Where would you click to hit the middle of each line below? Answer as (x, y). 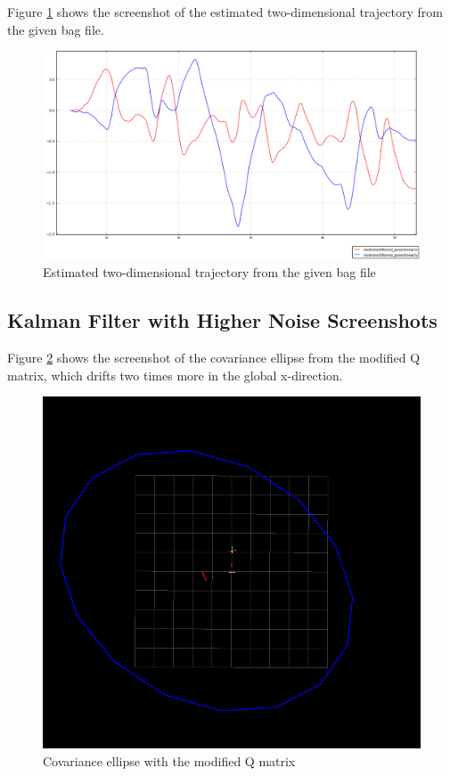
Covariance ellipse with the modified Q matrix (169, 760)
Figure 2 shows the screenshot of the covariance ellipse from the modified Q (214, 357)
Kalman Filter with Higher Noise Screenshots (222, 320)
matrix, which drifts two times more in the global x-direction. (175, 375)
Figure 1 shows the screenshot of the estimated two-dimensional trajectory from (225, 12)
